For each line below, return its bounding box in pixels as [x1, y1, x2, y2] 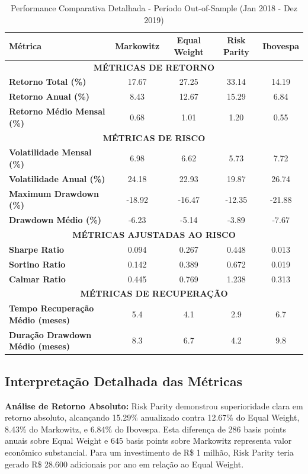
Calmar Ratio [9, 272, 66, 285]
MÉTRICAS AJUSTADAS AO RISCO [72, 228, 236, 240]
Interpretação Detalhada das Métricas [5, 371, 243, 390]
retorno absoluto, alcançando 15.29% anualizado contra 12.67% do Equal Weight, [5, 411, 300, 424]
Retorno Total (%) [9, 75, 86, 88]
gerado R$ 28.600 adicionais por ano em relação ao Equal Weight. [5, 457, 244, 470]
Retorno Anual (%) [9, 90, 89, 103]
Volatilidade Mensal [9, 146, 92, 158]
